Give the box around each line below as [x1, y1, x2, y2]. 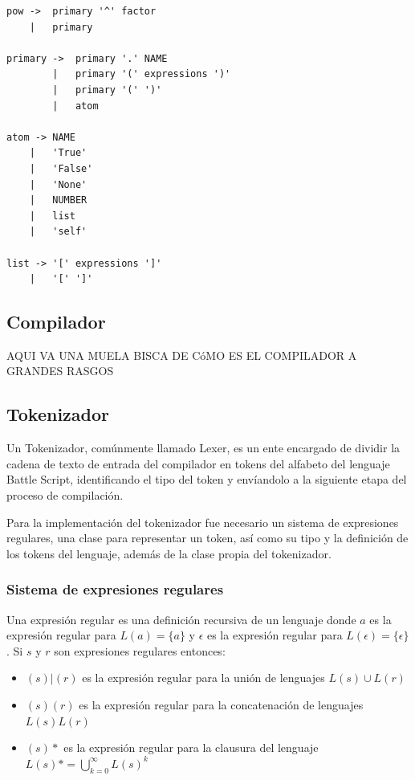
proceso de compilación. [6, 487, 124, 504]
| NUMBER [29, 194, 87, 206]
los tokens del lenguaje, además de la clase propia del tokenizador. [6, 545, 332, 562]
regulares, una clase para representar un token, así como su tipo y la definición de [6, 529, 409, 546]
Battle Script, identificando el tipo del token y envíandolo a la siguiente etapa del [6, 471, 407, 488]
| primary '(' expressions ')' [52, 68, 231, 80]
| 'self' [29, 226, 87, 238]
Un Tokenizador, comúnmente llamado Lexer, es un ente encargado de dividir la [6, 439, 401, 456]
